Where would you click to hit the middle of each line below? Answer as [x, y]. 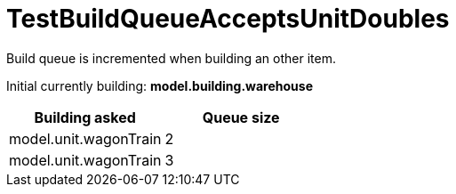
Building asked [85, 117]
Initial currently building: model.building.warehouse [160, 85]
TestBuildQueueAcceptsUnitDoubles [228, 19]
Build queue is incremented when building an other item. [171, 58]
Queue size [241, 117]
